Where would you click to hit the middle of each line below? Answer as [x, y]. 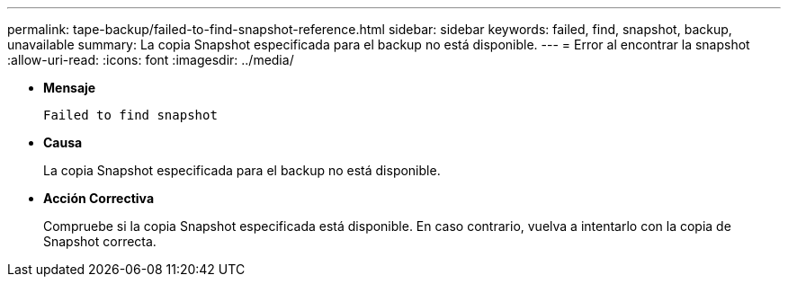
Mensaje [70, 88]
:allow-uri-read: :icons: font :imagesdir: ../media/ [151, 60]
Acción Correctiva [99, 198]
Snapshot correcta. [100, 241]
